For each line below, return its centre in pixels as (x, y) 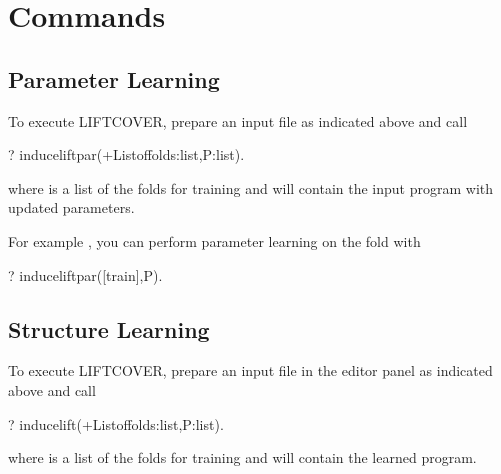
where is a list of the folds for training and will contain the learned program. (242, 457)
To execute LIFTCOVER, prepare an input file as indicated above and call (238, 120)
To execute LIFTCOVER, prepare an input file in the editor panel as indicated (250, 370)
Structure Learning (109, 328)
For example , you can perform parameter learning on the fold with (214, 240)
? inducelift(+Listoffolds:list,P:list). (116, 423)
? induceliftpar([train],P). (85, 274)
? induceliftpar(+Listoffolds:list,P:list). (126, 154)
